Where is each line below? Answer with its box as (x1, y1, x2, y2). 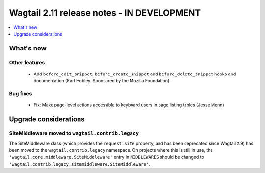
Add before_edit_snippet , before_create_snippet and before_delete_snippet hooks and (33, 71, 236, 77)
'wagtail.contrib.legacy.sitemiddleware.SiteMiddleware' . (9, 161, 151, 167)
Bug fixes (9, 90, 32, 97)
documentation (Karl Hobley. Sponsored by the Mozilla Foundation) (33, 78, 170, 84)
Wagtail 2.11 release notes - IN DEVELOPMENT (9, 7, 201, 18)
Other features (9, 59, 45, 66)
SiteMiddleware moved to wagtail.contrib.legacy (9, 130, 139, 137)
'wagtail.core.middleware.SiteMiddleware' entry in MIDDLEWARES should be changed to (9, 154, 205, 160)
